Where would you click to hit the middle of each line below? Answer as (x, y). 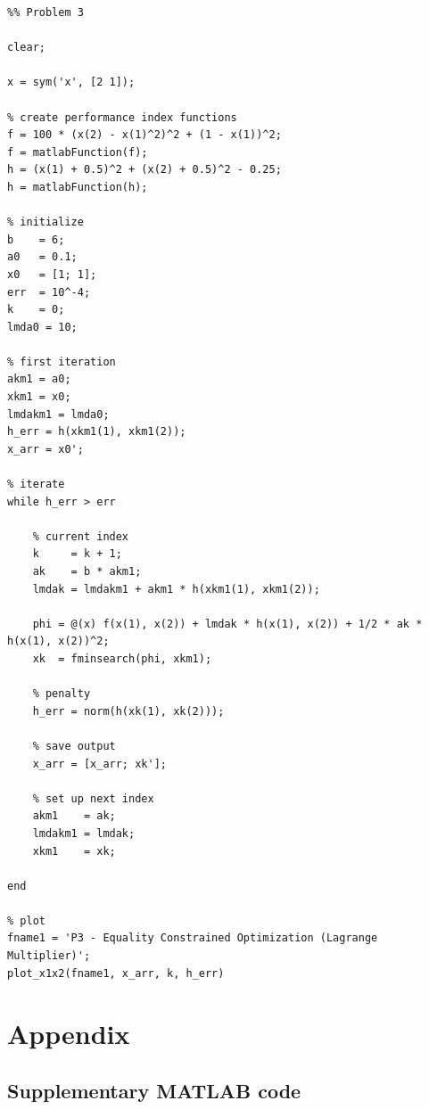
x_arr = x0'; (45, 449)
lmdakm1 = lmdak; (84, 833)
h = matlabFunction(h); (78, 187)
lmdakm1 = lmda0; (58, 414)
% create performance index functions (122, 117)
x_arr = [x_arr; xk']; (99, 764)
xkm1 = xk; (74, 851)
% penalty (62, 694)
